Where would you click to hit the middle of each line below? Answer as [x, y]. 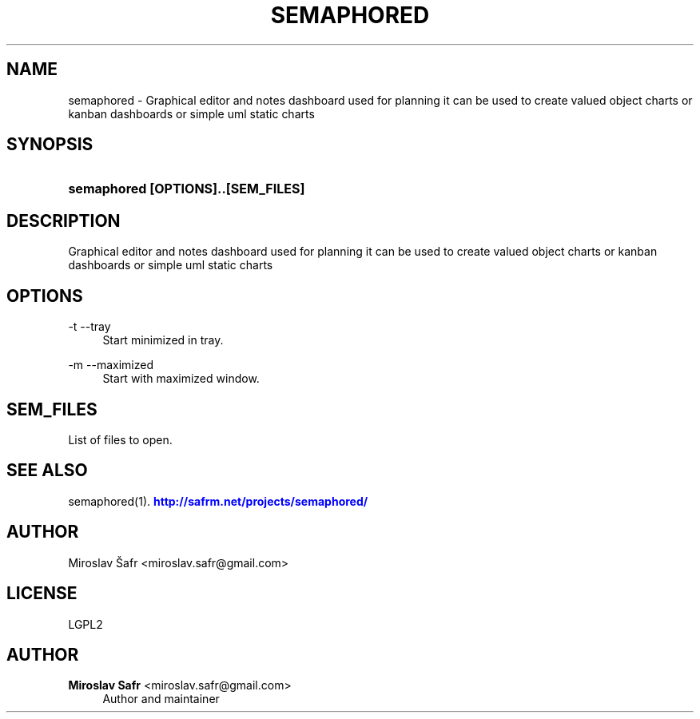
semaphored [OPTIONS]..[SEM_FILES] [187, 189]
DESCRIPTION [64, 220]
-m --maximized [111, 365]
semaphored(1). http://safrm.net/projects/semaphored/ [218, 501]
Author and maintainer [161, 699]
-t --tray [89, 327]
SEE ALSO [47, 471]
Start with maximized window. [181, 379]
